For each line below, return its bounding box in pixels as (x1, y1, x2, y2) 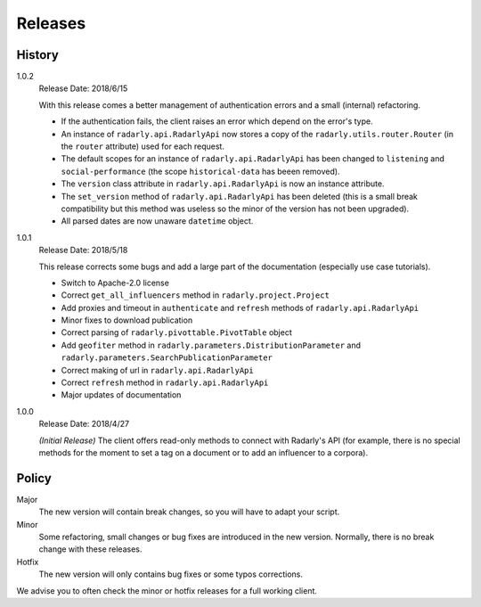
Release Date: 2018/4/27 (38, 419, 129, 430)
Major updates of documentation (61, 390, 182, 400)
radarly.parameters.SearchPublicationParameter (61, 353, 273, 363)
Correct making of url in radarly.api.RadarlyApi (61, 365, 254, 375)
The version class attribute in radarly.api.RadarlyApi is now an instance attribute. (61, 178, 385, 189)
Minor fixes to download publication (61, 315, 193, 325)
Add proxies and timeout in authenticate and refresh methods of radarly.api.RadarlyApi (61, 302, 420, 313)
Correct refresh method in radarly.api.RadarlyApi (61, 377, 269, 388)
